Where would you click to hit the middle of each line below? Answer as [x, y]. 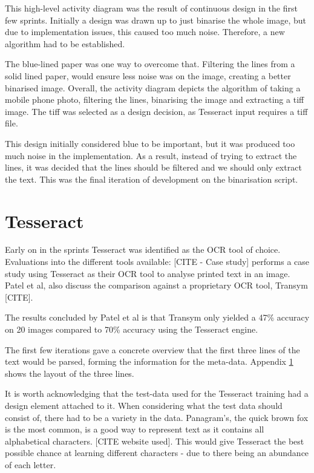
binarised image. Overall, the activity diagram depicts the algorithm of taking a [153, 87]
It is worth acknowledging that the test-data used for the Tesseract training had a [157, 393]
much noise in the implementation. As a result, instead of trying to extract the [151, 155]
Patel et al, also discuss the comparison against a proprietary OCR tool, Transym [156, 285]
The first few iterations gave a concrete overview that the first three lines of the [152, 349]
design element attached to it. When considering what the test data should [144, 405]
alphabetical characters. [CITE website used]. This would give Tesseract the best [155, 441]
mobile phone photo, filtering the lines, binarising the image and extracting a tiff [155, 99]
